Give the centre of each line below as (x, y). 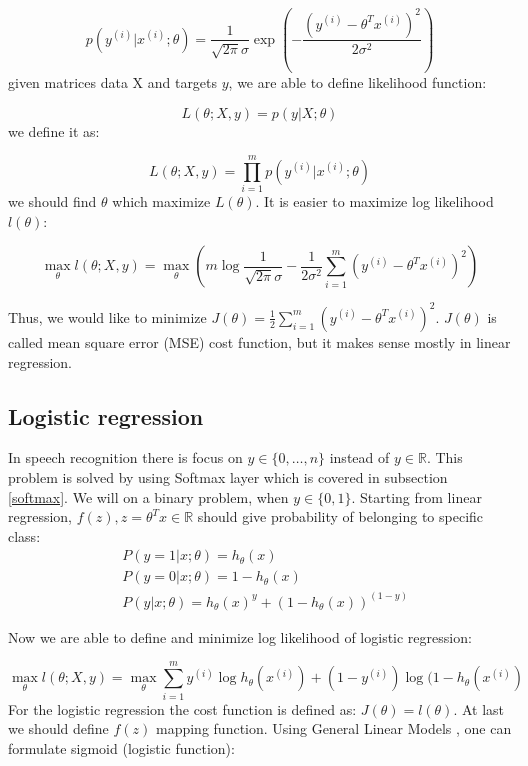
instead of (359, 457)
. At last (479, 708)
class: (24, 535)
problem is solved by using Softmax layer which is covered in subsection (228, 476)
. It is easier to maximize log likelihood (374, 201)
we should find (52, 201)
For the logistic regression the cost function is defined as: (182, 708)
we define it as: (54, 130)
